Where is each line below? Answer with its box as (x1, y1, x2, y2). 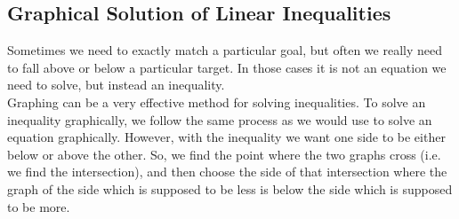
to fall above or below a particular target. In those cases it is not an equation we (7, 58, 447, 76)
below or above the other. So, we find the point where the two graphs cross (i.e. (7, 145, 441, 163)
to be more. (7, 197, 70, 215)
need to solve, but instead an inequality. (7, 75, 225, 94)
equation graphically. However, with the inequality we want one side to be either (7, 128, 446, 146)
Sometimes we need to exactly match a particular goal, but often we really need (7, 41, 442, 59)
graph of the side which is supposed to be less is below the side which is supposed (7, 179, 453, 198)
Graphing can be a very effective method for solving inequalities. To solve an (7, 92, 426, 111)
